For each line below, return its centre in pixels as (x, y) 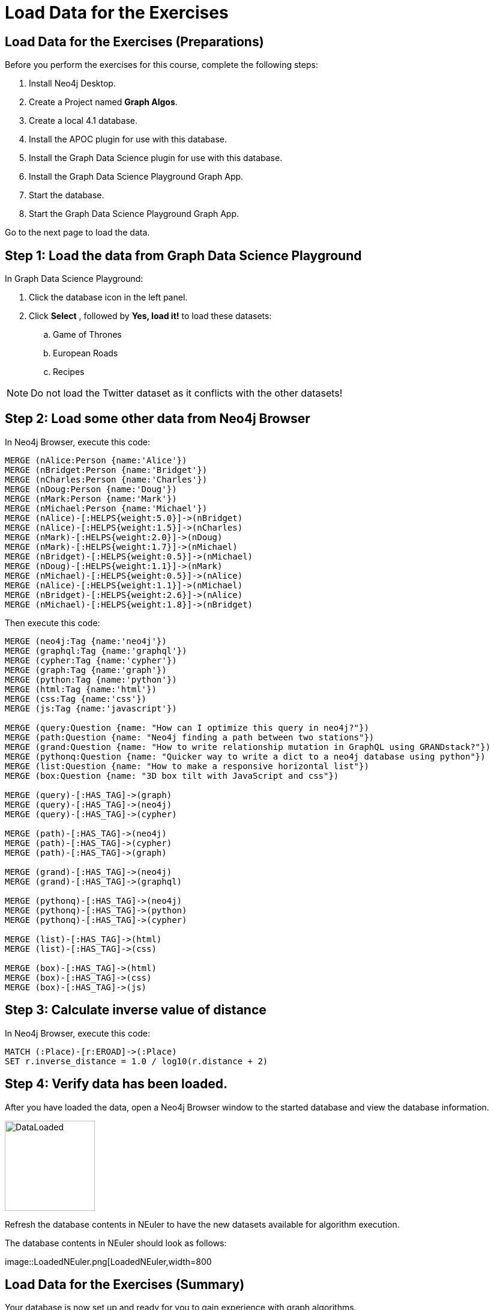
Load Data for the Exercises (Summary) (125, 1284)
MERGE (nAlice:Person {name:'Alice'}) (96, 460)
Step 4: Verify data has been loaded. (116, 1084)
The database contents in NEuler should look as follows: (116, 1243)
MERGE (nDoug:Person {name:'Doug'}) (91, 489)
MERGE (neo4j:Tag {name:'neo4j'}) (86, 641)
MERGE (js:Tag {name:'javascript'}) (91, 708)
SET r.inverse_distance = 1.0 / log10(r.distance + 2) (137, 1061)
